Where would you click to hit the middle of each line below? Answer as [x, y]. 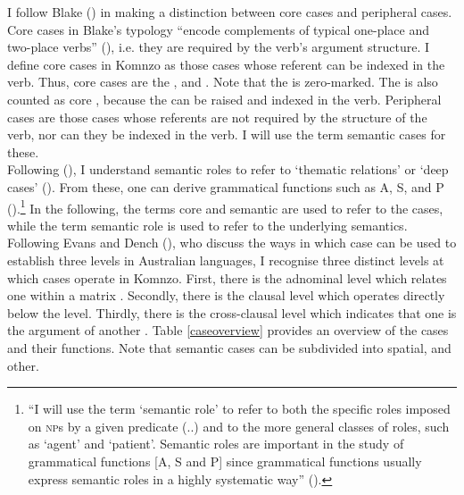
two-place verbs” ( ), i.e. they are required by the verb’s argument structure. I [219, 47]
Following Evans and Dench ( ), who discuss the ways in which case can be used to [232, 243]
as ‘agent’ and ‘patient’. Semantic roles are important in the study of [216, 444]
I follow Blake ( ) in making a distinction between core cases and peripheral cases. [230, 12]
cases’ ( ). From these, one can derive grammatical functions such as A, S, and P [226, 186]
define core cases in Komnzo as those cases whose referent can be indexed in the [226, 64]
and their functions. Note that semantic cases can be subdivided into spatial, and [229, 347]
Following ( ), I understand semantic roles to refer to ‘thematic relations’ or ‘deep [228, 169]
